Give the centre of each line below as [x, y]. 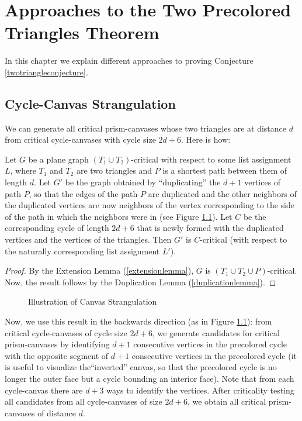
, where [23, 170]
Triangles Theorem [82, 32]
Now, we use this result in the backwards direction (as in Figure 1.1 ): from [138, 321]
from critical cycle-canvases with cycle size [80, 139]
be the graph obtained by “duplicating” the [143, 182]
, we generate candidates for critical [216, 332]
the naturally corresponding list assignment [82, 251]
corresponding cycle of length [57, 228]
